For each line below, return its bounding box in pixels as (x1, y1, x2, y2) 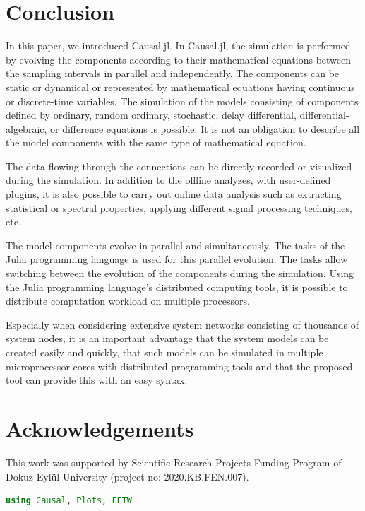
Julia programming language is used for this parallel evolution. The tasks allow (6, 252, 348, 266)
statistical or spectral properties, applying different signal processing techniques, (6, 200, 352, 215)
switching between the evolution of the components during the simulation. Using (6, 266, 354, 281)
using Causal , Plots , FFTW (6, 495, 133, 506)
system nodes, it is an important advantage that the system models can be (6, 331, 329, 346)
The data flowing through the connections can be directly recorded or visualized (6, 158, 352, 173)
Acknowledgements (6, 413, 194, 442)
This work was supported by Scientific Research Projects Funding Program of (6, 454, 342, 469)
